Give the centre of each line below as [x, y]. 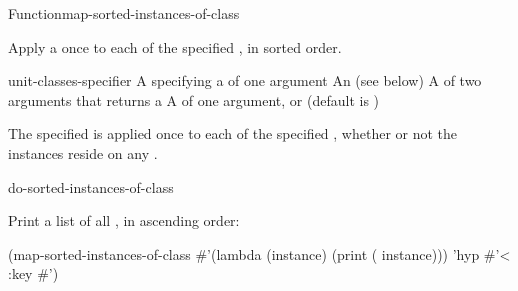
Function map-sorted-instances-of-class [124, 13]
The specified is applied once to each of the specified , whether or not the [233, 133]
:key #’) [33, 273]
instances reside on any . [83, 152]
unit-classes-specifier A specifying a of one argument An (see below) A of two [245, 80]
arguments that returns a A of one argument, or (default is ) [194, 99]
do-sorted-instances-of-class [91, 186]
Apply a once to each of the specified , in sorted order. [175, 46]
